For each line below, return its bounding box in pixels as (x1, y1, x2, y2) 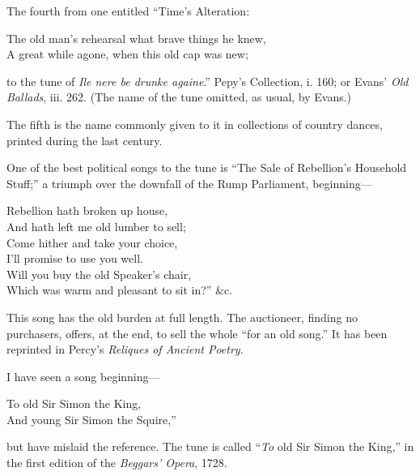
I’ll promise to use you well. (6, 250, 143, 267)
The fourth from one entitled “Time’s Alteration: (6, 2, 250, 19)
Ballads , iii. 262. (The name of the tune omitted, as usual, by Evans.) (6, 88, 352, 105)
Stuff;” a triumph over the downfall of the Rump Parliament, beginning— (6, 174, 372, 191)
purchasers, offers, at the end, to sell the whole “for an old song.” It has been (6, 324, 388, 341)
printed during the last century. (6, 131, 163, 148)
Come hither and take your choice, (6, 234, 178, 251)
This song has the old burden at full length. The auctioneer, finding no (6, 308, 358, 325)
